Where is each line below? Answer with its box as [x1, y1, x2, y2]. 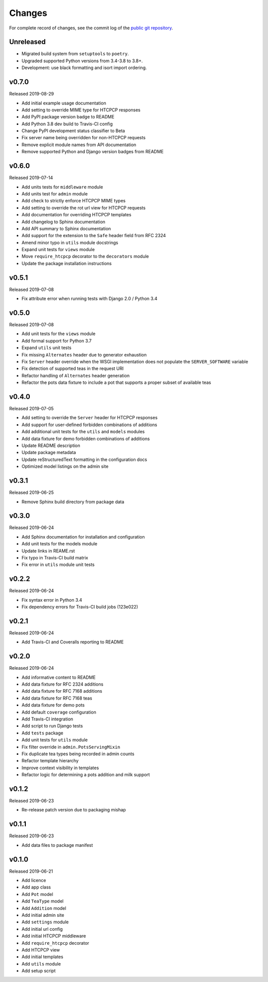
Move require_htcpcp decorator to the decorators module [21, 254, 149, 260]
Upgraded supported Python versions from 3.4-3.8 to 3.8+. [21, 58, 143, 64]
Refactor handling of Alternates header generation [21, 372, 130, 378]
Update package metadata [21, 449, 76, 455]
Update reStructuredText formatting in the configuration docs [21, 456, 147, 462]
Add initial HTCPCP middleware [21, 933, 86, 939]
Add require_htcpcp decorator [21, 940, 89, 946]
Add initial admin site [21, 912, 65, 918]
